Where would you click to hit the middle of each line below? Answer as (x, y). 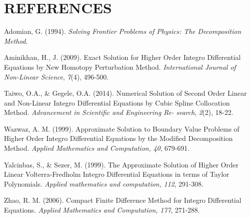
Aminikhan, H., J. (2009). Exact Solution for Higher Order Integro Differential (122, 57)
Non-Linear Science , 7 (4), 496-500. (56, 76)
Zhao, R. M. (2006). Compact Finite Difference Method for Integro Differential (123, 200)
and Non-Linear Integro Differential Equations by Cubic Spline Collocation (117, 102)
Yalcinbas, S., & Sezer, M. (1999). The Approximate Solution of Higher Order (121, 164)
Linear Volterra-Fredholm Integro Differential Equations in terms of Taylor (117, 174)
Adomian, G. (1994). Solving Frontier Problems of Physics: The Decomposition (123, 31)
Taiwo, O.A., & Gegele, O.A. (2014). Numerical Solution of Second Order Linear (125, 93)
